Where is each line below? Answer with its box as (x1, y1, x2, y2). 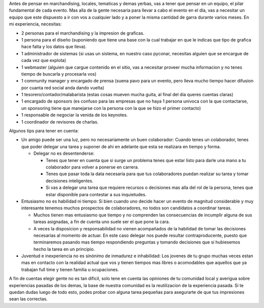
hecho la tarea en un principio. (33, 246, 95, 252)
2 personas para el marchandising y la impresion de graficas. (21, 30, 145, 36)
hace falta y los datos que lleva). (21, 44, 87, 50)
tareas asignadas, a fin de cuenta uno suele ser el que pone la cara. (33, 219, 170, 225)
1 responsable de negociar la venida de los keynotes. (21, 112, 128, 118)
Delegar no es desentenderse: (33, 150, 95, 156)
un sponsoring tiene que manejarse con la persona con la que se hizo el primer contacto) (21, 105, 201, 111)
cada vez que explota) (21, 58, 66, 63)
